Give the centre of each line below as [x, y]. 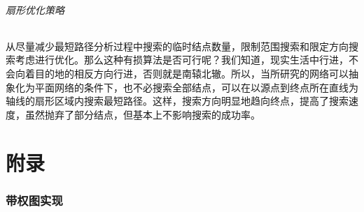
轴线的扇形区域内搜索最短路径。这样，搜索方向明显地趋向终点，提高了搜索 [177, 101]
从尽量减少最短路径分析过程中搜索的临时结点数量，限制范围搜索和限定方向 [177, 46]
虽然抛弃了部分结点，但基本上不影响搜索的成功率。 [142, 114]
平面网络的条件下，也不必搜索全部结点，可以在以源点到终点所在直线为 [196, 87]
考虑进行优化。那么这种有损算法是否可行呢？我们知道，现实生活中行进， [182, 60]
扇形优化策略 [35, 9]
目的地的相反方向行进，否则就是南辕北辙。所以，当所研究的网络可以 [191, 73]
